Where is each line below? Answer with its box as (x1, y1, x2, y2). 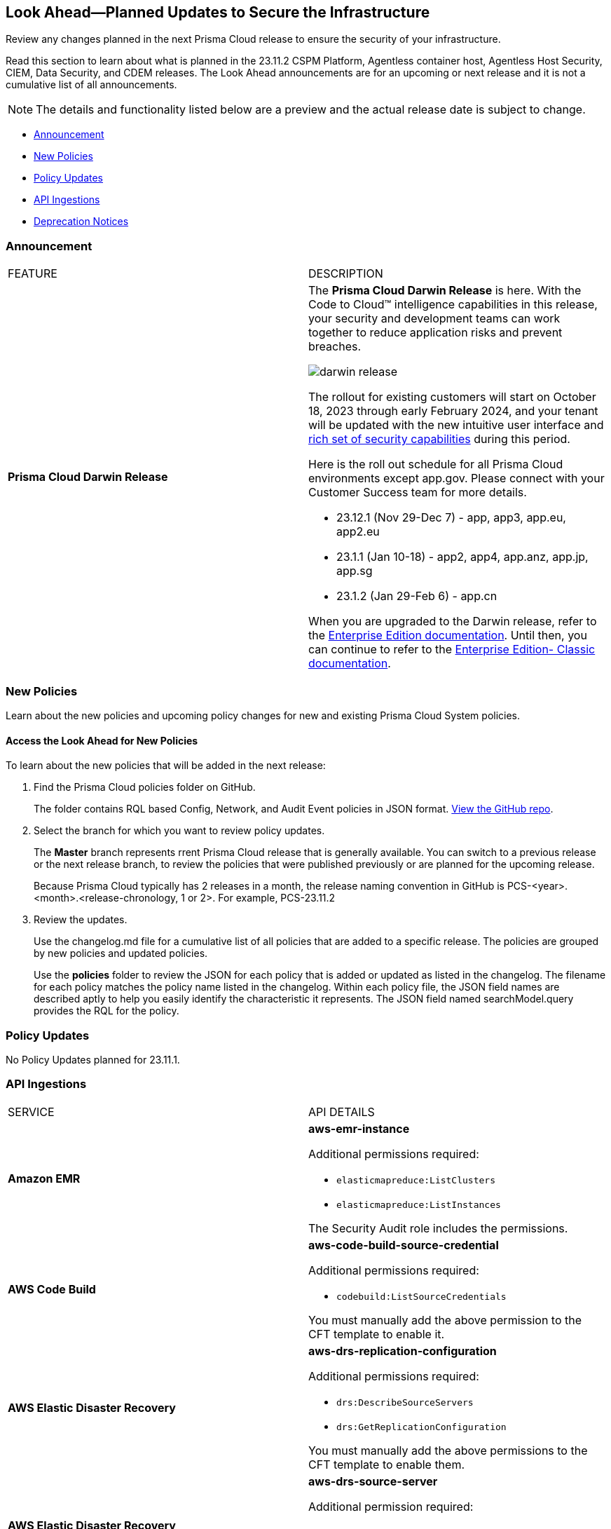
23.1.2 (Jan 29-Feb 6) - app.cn (336, 589, 497, 604)
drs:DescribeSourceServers (336, 1397, 474, 1408)
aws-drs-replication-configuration (308, 1343, 497, 1358)
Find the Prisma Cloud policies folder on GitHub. (34, 781, 256, 794)
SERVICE (8, 1104, 55, 1119)
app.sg (336, 564, 373, 578)
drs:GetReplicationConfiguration (336, 1421, 507, 1432)
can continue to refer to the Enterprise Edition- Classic (308, 642, 596, 657)
